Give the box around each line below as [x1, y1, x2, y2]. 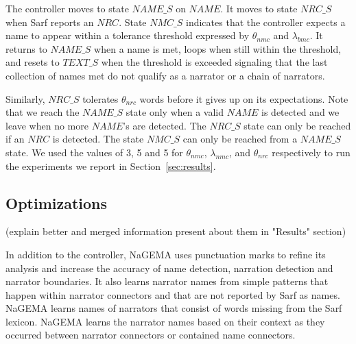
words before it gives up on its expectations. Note [139, 91, 348, 106]
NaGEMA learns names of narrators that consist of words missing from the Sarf [5, 301, 342, 315]
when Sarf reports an [5, 14, 94, 29]
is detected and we [261, 105, 340, 119]
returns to [5, 41, 47, 56]
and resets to [5, 55, 60, 69]
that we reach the [5, 105, 80, 119]
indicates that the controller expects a [186, 14, 346, 29]
